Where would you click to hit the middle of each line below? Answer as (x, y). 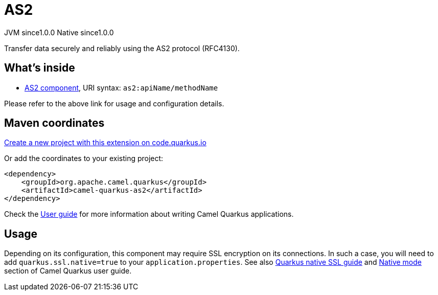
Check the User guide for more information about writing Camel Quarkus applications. (149, 214)
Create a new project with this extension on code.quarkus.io (105, 143)
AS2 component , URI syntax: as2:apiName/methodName (121, 87)
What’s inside (40, 68)
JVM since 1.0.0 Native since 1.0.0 (59, 32)
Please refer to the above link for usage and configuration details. (114, 103)
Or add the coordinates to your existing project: (84, 158)
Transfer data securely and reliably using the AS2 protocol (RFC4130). (122, 48)
